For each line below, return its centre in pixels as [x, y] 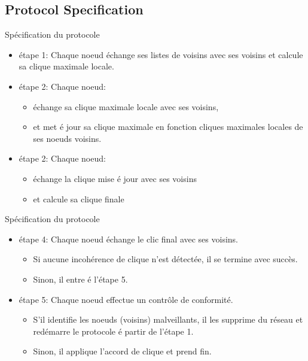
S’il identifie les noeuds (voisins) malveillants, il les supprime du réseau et [168, 319]
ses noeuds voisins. [67, 138]
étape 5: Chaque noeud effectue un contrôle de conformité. [126, 299]
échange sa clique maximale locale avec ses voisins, [126, 106]
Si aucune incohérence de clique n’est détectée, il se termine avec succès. [165, 259]
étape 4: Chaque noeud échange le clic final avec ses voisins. [128, 239]
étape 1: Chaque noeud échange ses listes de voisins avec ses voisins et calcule [161, 54]
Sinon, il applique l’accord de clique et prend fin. [122, 351]
